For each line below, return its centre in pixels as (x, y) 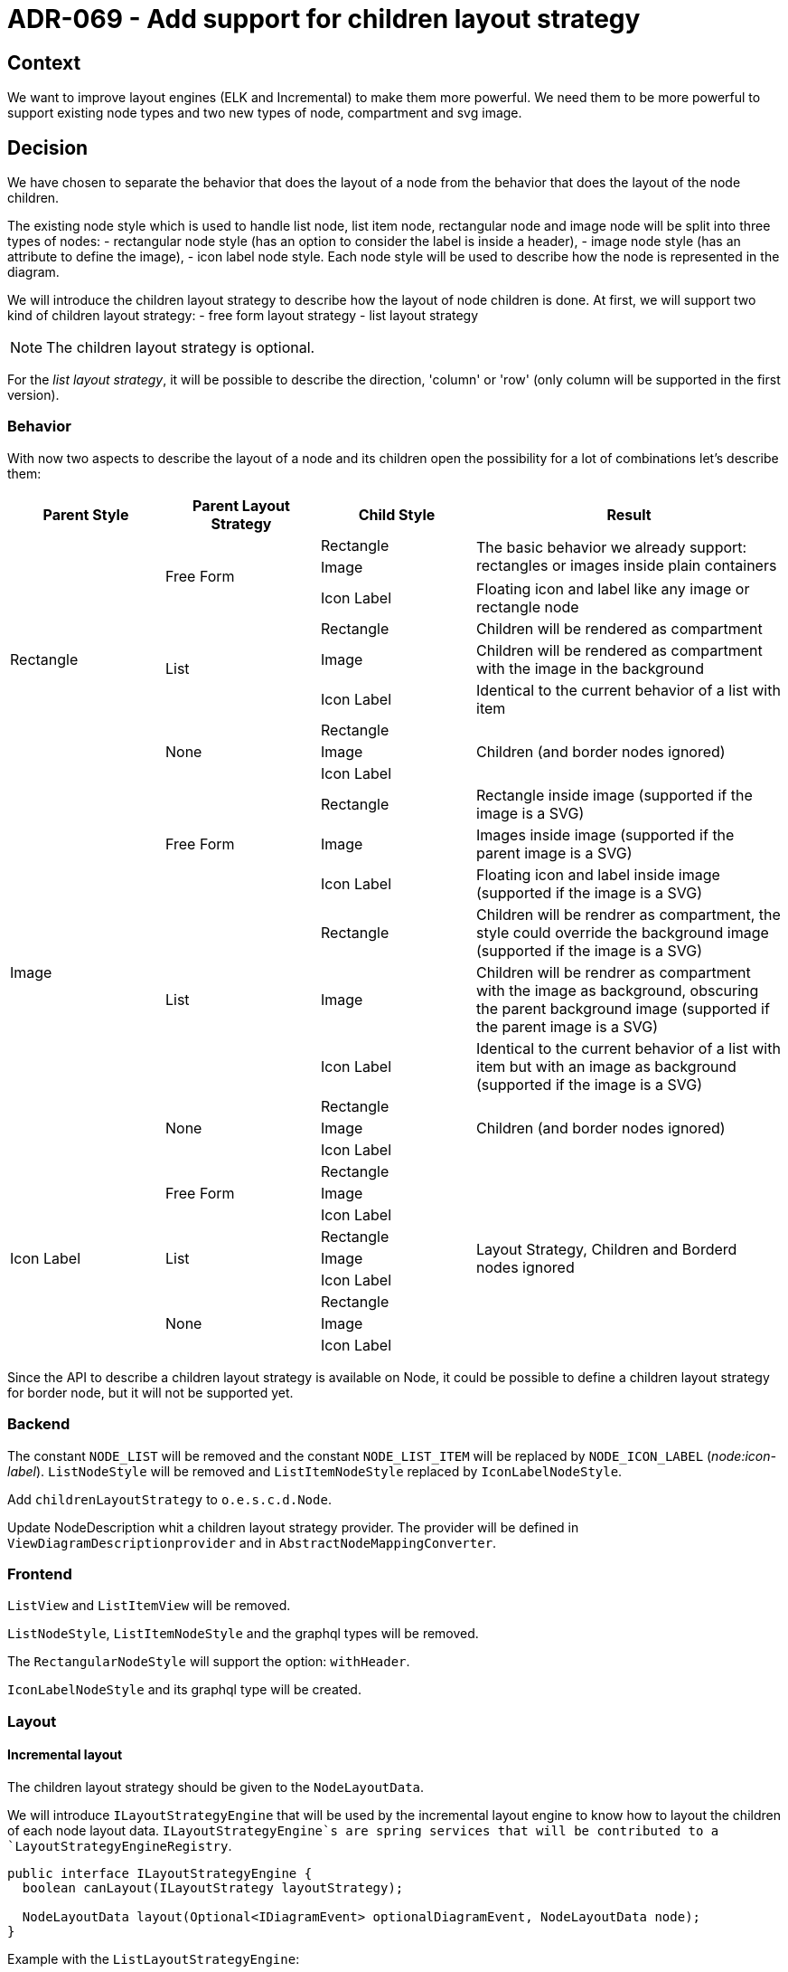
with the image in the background (590, 668)
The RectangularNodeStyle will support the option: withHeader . (209, 1662)
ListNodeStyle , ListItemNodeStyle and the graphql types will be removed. (243, 1634)
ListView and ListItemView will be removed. (149, 1606)
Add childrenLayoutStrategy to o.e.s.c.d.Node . (169, 1499)
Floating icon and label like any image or (613, 588)
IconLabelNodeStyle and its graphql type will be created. (184, 1690)
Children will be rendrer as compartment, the (629, 914)
